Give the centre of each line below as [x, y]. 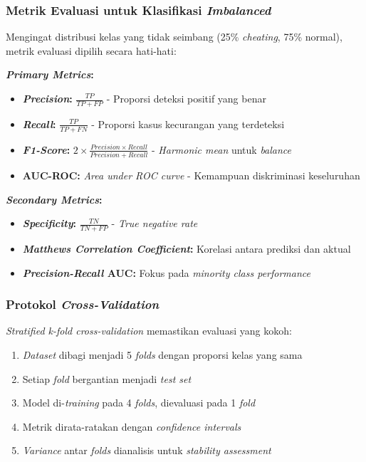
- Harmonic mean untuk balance [222, 149]
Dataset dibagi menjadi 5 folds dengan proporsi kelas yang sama [162, 354]
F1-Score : [46, 149]
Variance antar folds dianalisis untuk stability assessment [147, 450]
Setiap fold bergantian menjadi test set [107, 378]
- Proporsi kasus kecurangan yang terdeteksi [188, 124]
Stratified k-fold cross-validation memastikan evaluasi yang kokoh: [149, 331]
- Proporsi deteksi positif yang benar [186, 98]
